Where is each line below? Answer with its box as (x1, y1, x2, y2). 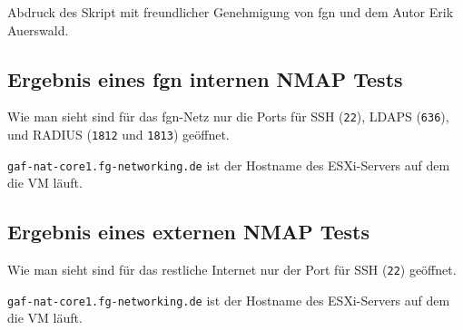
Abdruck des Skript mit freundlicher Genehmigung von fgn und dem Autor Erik (7, 3, 454, 21)
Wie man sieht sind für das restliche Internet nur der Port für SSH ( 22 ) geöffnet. (7, 260, 457, 279)
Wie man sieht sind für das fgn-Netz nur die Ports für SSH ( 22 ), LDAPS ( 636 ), (7, 107, 449, 126)
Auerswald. (7, 20, 69, 39)
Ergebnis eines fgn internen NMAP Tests (7, 64, 403, 92)
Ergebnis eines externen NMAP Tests (7, 218, 370, 246)
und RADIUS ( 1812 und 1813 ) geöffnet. (7, 125, 230, 144)
